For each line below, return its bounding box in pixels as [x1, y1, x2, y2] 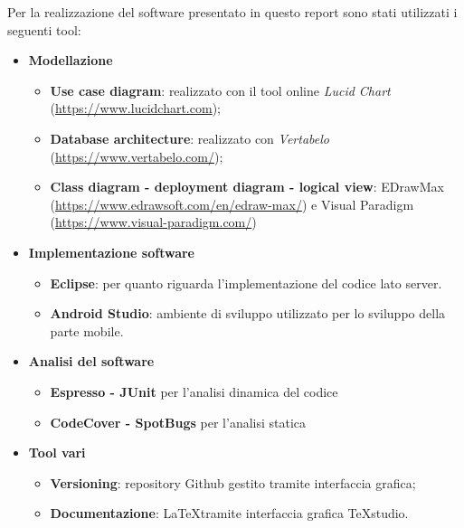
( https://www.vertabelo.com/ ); [50, 146, 223, 165]
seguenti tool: [7, 20, 81, 39]
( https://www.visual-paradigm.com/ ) [50, 212, 257, 231]
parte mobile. [50, 321, 124, 340]
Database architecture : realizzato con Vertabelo [50, 128, 329, 147]
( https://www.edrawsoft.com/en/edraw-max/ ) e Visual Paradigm [50, 194, 414, 213]
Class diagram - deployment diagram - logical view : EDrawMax [50, 177, 444, 196]
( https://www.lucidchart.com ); [50, 99, 221, 118]
